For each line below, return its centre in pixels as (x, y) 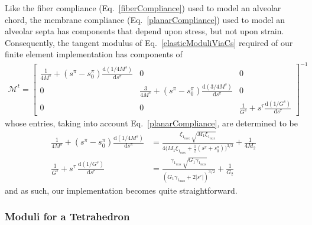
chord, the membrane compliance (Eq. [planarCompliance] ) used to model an (145, 19)
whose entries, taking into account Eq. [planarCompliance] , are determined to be (151, 123)
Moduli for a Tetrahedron (67, 216)
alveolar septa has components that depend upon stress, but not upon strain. (144, 31)
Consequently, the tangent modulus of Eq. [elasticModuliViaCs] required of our (149, 42)
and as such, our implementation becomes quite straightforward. (121, 190)
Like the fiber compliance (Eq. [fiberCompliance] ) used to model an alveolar (143, 8)
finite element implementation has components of (94, 54)
